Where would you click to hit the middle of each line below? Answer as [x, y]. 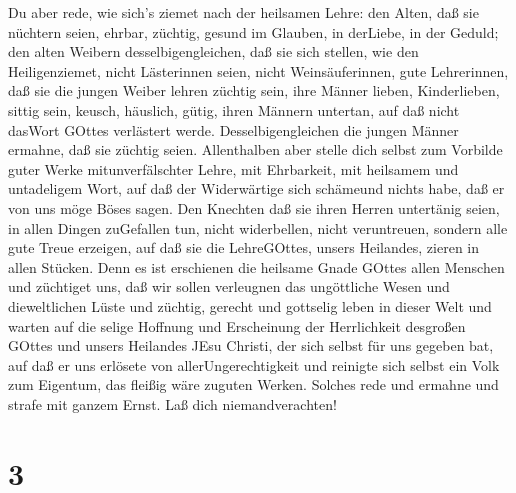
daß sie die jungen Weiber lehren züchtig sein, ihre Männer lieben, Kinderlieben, [254, 90]
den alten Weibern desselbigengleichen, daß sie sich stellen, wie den [213, 51]
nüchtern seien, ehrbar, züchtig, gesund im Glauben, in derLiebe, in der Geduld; [253, 31]
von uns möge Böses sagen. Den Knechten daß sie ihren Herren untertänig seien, [254, 207]
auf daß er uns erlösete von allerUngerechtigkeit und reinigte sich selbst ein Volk [254, 364]
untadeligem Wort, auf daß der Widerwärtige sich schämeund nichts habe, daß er [256, 188]
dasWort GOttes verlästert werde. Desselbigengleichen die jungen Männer [233, 129]
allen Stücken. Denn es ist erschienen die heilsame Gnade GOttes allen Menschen [256, 266]
